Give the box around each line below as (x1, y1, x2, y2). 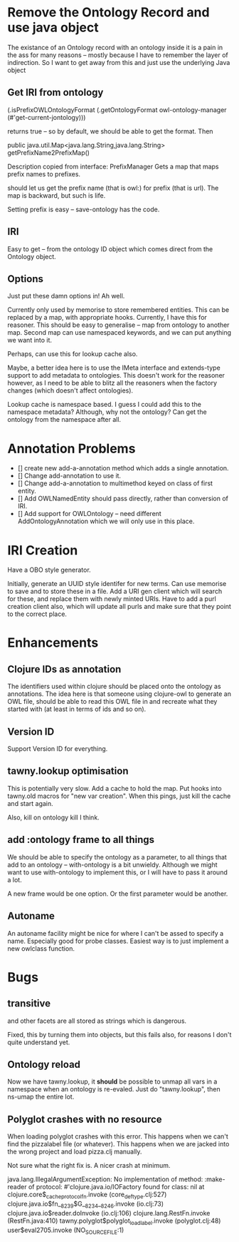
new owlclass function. (7, 944, 75, 953)
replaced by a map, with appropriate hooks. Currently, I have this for (7, 313, 208, 322)
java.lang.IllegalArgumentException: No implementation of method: (7, 1175, 203, 1183)
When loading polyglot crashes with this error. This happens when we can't (7, 1132, 229, 1141)
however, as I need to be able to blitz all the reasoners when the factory (7, 379, 218, 388)
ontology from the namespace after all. (7, 415, 122, 424)
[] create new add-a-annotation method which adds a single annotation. (17, 464, 229, 473)
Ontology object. (7, 252, 57, 261)
